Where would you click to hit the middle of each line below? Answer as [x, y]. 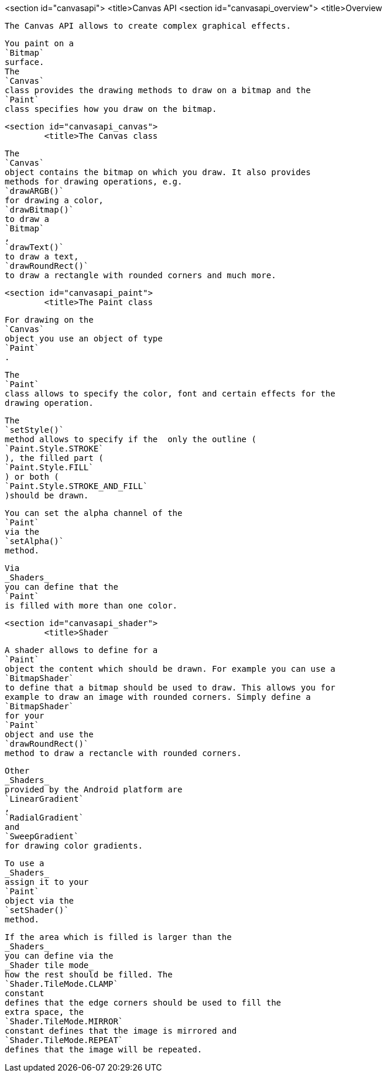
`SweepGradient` [42, 836]
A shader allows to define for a [81, 650]
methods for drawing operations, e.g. [94, 182]
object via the [40, 901]
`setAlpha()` [35, 541]
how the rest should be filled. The [89, 975]
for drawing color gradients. [74, 846]
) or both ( [32, 477]
